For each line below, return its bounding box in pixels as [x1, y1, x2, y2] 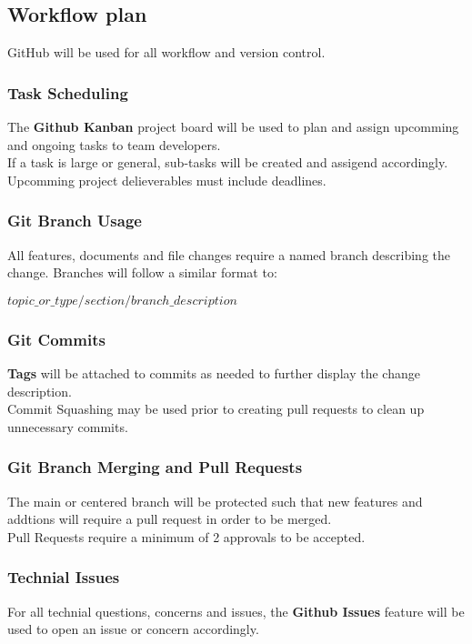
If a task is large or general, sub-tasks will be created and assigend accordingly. [7, 153, 448, 172]
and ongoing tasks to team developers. [7, 135, 221, 154]
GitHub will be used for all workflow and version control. [7, 43, 326, 62]
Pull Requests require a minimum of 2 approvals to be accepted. [7, 527, 366, 546]
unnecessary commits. [7, 417, 128, 436]
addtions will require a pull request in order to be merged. [7, 509, 332, 528]
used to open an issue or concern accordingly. [7, 619, 259, 639]
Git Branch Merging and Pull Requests [7, 456, 303, 478]
